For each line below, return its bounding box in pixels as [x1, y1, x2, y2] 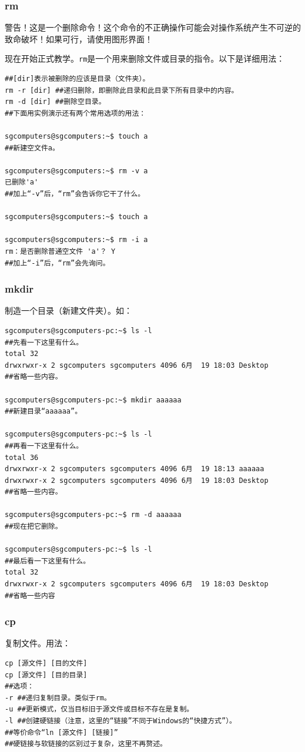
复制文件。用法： [5, 637, 71, 649]
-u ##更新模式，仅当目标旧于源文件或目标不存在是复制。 [5, 705, 194, 714]
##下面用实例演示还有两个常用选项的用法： [5, 109, 146, 117]
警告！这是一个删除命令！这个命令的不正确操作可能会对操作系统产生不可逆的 [5, 21, 301, 33]
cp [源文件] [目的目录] [5, 670, 88, 679]
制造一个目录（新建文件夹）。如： [5, 304, 132, 317]
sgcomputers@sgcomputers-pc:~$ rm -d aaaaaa [5, 511, 182, 519]
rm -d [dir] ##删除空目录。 [5, 98, 106, 106]
